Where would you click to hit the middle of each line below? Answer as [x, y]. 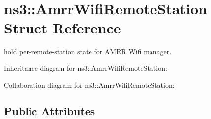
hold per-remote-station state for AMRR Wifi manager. [88, 51]
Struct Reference [62, 28]
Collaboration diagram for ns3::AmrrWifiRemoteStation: [89, 84]
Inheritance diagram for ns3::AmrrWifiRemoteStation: [86, 68]
